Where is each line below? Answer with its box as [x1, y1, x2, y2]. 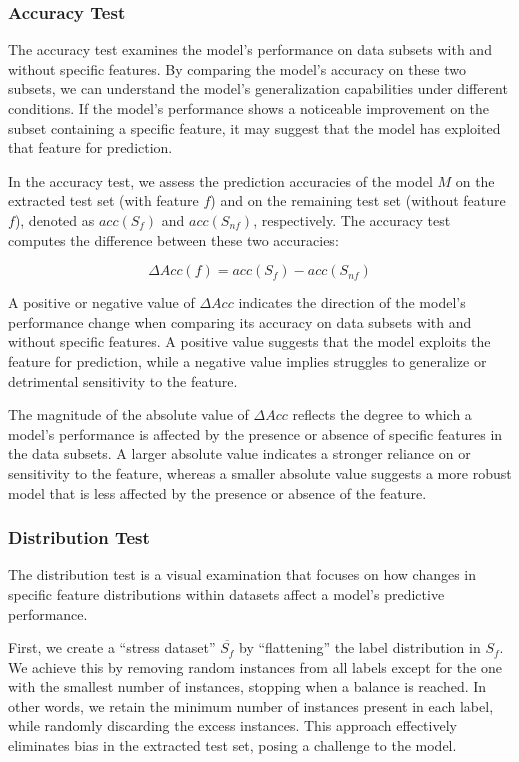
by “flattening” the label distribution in [239, 637, 481, 658]
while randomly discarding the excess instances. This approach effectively [8, 715, 457, 736]
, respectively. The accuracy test [253, 209, 451, 230]
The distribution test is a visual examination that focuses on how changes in [8, 564, 477, 585]
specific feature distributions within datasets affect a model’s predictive [8, 583, 445, 604]
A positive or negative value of [8, 292, 195, 313]
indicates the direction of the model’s [238, 292, 466, 313]
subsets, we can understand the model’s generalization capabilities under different [8, 78, 508, 99]
